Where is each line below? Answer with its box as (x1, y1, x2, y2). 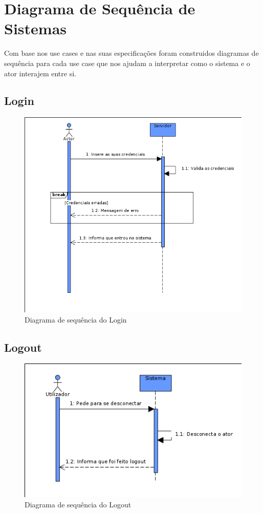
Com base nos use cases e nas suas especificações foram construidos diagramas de (4, 48, 259, 58)
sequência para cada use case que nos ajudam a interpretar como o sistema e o (4, 57, 250, 68)
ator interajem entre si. (4, 68, 76, 78)
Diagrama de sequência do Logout (25, 499, 131, 509)
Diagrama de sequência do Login (25, 314, 127, 325)
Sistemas (4, 18, 67, 39)
